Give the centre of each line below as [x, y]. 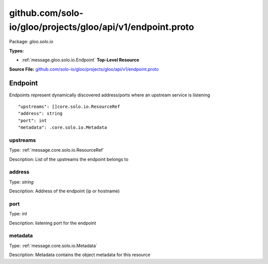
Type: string [22, 182]
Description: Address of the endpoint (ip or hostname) [65, 191]
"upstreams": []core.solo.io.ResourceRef [69, 106]
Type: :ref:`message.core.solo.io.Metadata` [53, 246]
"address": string [40, 114]
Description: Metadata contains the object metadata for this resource [80, 255]
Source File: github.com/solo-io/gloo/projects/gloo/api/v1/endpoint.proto [84, 69]
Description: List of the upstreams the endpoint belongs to [69, 159]
